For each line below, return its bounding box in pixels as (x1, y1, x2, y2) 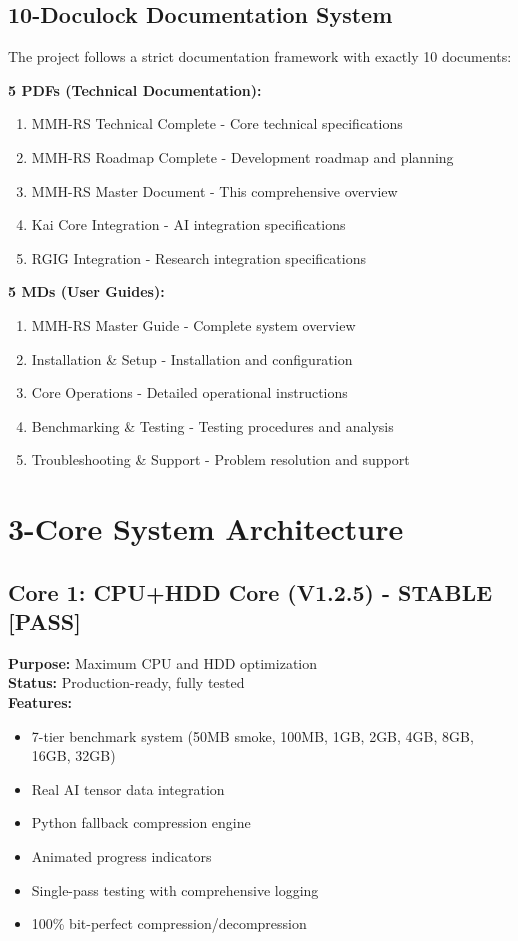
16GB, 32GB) (31, 745, 116, 766)
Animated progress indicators (31, 846, 212, 867)
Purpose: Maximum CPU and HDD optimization (8, 652, 317, 673)
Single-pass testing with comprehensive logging (31, 879, 319, 900)
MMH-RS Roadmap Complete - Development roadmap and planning (31, 146, 454, 167)
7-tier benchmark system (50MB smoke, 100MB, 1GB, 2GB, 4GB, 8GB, (31, 725, 474, 746)
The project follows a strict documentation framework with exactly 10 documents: (8, 46, 512, 67)
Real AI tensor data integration (31, 778, 225, 799)
